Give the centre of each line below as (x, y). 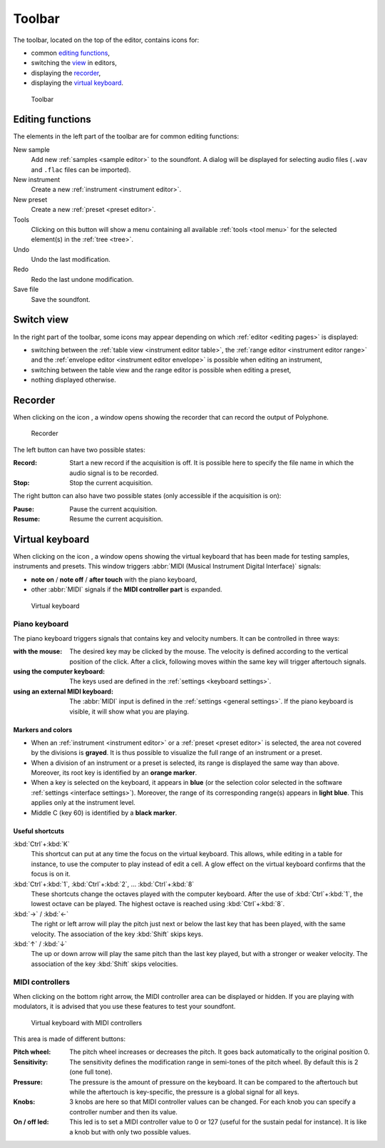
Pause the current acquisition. (113, 509)
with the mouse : (38, 651)
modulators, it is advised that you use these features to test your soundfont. (124, 1007)
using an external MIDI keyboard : (63, 691)
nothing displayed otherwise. (74, 380)
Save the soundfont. (61, 299)
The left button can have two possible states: (79, 449)
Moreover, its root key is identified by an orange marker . (114, 773)
